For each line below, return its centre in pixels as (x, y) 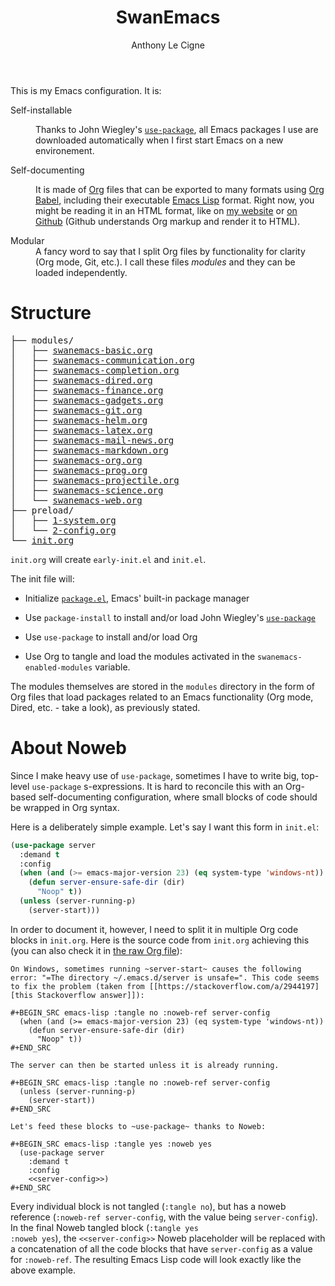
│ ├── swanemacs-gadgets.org (87, 400)
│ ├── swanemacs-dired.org (81, 380)
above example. (43, 1270)
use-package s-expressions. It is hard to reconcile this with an (157, 786)
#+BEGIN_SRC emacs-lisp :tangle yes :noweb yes (111, 1144)
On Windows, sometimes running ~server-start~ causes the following (156, 969)
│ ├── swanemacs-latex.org (81, 430)
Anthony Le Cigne (168, 45)
